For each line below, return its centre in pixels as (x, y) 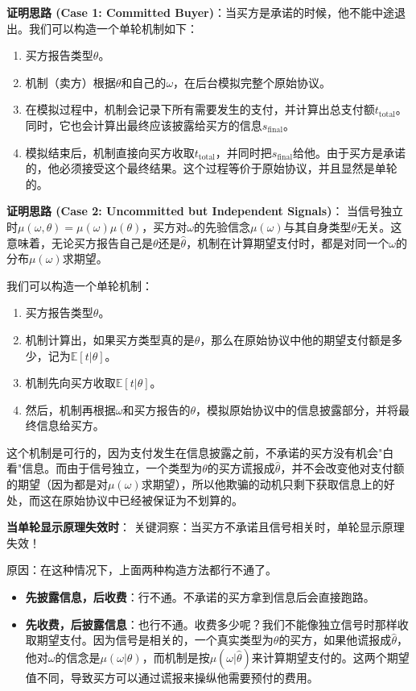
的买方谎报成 (241, 468)
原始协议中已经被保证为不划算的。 (152, 500)
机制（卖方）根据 (70, 82)
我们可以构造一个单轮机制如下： (113, 28)
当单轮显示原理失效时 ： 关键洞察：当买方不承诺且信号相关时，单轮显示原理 (206, 527)
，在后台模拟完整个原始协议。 (252, 82)
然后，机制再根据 (70, 409)
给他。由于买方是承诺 (349, 152)
